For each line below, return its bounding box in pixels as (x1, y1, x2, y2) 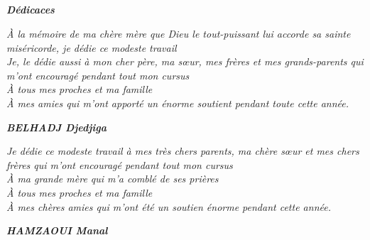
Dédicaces (6, 2, 55, 17)
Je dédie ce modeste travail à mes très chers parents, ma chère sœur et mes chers (6, 143, 359, 158)
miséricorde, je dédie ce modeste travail (6, 40, 177, 55)
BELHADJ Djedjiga (6, 119, 107, 134)
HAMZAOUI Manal (6, 223, 108, 238)
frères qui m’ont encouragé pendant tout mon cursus (6, 157, 233, 172)
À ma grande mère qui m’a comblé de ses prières (6, 171, 219, 186)
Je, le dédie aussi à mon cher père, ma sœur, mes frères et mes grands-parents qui (6, 54, 364, 69)
